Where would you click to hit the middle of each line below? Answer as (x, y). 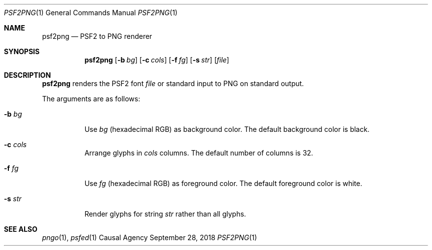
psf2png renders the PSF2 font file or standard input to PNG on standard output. (173, 83)
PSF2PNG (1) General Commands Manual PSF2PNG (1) (91, 13)
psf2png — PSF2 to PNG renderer (97, 36)
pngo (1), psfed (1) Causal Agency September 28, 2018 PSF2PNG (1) (150, 237)
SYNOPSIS (22, 51)
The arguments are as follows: (91, 99)
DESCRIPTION (28, 75)
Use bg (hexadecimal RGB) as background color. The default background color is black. (227, 129)
